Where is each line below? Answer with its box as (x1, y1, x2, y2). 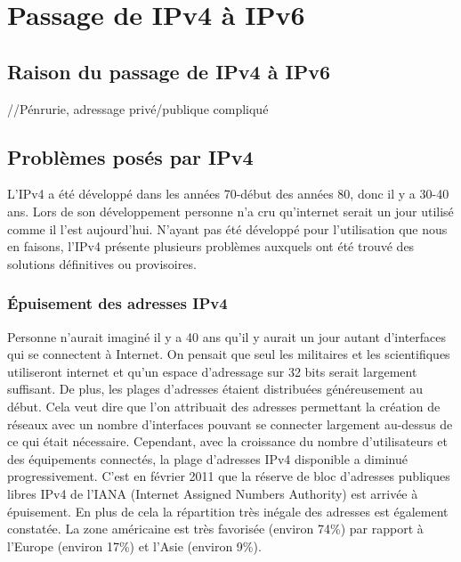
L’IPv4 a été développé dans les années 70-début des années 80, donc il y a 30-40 (7, 184, 449, 203)
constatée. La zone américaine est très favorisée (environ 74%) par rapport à (7, 519, 424, 538)
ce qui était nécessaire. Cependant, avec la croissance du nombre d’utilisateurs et (7, 432, 448, 451)
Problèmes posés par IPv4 (7, 143, 254, 170)
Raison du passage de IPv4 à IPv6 (7, 57, 330, 85)
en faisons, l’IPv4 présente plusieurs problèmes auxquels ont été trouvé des (7, 237, 415, 256)
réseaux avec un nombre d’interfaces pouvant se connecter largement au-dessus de (7, 414, 453, 433)
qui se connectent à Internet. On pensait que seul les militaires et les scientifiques (7, 345, 450, 363)
